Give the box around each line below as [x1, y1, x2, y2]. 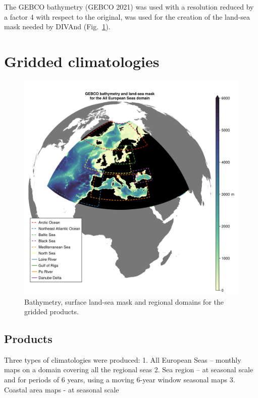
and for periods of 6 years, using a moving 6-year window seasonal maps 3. [4, 374, 235, 385]
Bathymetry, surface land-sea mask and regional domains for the [24, 296, 224, 307]
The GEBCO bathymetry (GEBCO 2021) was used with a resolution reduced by [4, 2, 254, 12]
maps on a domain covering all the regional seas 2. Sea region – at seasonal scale [4, 364, 253, 375]
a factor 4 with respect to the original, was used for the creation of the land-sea [4, 11, 250, 22]
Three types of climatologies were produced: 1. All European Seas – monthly [4, 354, 241, 365]
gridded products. [24, 306, 79, 317]
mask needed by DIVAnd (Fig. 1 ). [4, 21, 111, 32]
